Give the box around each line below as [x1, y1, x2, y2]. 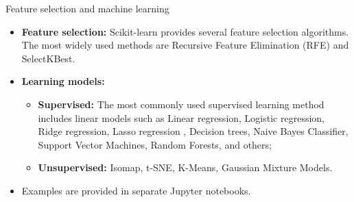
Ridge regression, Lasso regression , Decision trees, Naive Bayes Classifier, [38, 124, 349, 138]
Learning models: [21, 74, 105, 88]
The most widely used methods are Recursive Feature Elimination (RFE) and [21, 38, 349, 52]
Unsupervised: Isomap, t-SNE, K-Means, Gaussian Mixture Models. [38, 160, 333, 175]
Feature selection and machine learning [5, 1, 169, 15]
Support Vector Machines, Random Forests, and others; [38, 137, 272, 151]
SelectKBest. [21, 51, 75, 65]
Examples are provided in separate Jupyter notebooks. [21, 183, 251, 197]
